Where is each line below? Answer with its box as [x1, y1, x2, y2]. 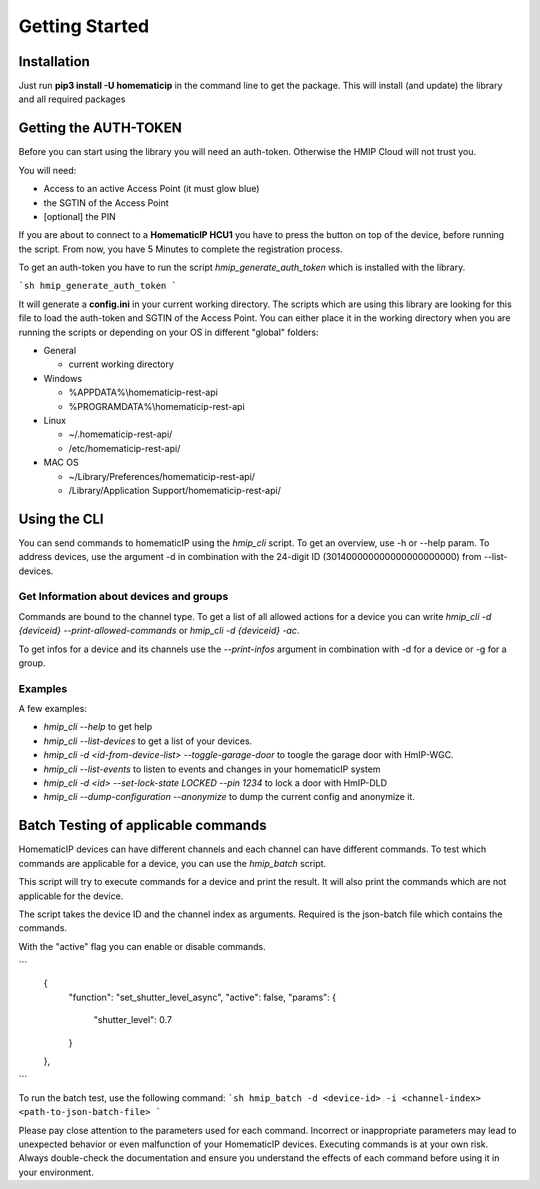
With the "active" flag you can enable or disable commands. [18, 940, 266, 952]
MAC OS [43, 456, 79, 469]
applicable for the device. [18, 890, 124, 902]
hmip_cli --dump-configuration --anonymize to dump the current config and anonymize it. [43, 791, 415, 803]
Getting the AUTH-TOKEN [18, 120, 182, 137]
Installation [18, 53, 90, 70]
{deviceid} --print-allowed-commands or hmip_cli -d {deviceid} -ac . [18, 625, 300, 637]
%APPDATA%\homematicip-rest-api [68, 386, 219, 399]
